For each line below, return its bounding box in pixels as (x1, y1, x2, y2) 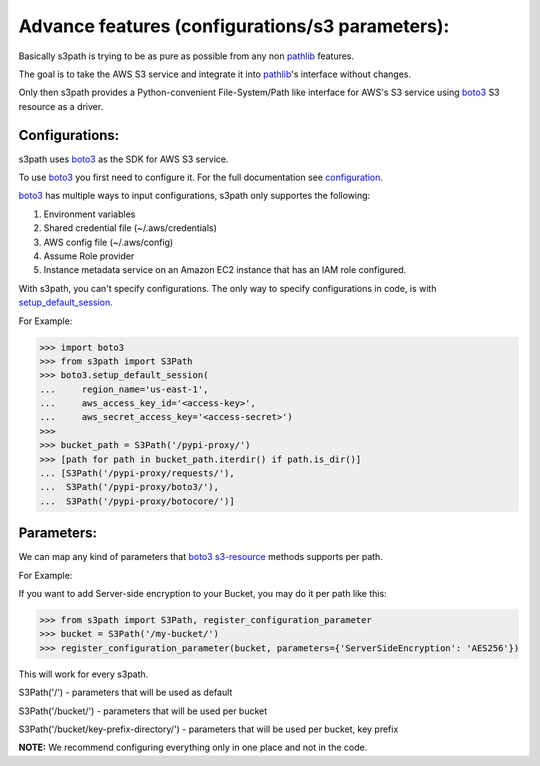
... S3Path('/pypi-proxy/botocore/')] (39, 495, 235, 507)
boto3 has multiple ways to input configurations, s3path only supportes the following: (18, 190, 371, 202)
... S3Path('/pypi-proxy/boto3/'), (39, 481, 220, 493)
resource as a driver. (18, 100, 104, 112)
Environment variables (43, 208, 136, 220)
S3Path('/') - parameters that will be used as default (18, 686, 233, 699)
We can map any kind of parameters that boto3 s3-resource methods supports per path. (18, 551, 384, 563)
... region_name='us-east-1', (39, 383, 209, 395)
